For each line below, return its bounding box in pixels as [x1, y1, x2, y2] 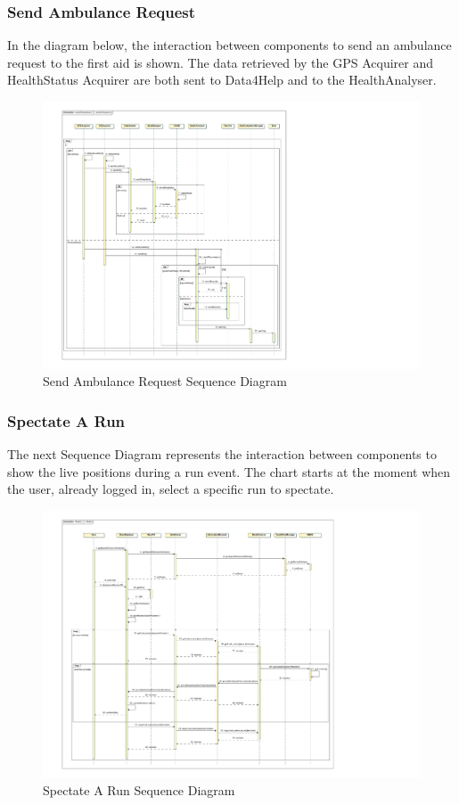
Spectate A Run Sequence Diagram [43, 781, 235, 800]
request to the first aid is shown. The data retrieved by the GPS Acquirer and [7, 53, 434, 71]
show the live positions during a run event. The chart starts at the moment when [7, 462, 451, 481]
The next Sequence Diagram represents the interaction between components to [7, 445, 437, 464]
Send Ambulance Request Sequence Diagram [43, 372, 287, 390]
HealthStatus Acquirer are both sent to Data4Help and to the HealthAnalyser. [7, 70, 437, 89]
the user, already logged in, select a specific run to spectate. [7, 480, 334, 498]
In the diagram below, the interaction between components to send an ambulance [7, 36, 452, 54]
